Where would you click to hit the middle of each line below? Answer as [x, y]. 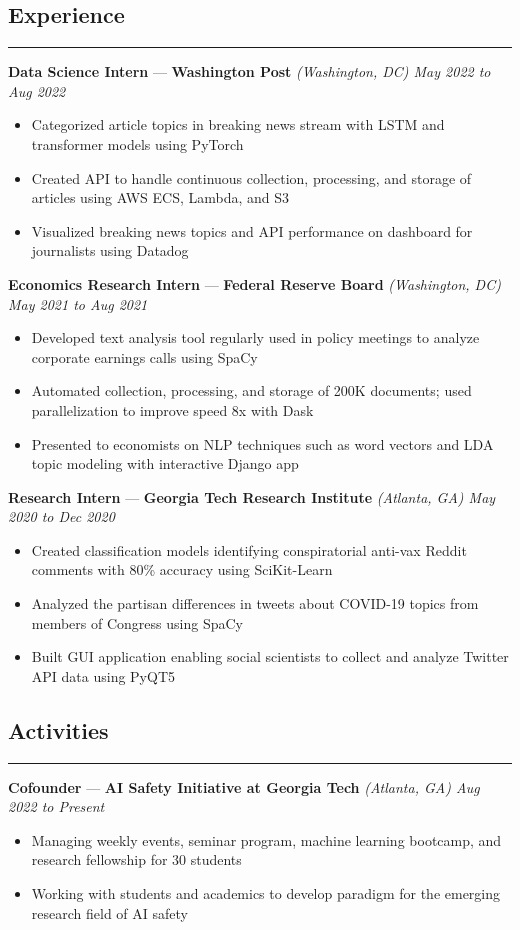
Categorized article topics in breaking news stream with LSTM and [238, 124]
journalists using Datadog [110, 250]
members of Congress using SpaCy [137, 622]
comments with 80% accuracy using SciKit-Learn [182, 569]
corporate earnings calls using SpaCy [144, 356]
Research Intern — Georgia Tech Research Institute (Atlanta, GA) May [252, 496]
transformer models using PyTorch [137, 143]
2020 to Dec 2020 [61, 516]
